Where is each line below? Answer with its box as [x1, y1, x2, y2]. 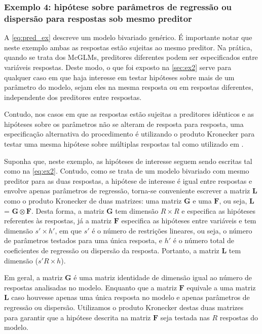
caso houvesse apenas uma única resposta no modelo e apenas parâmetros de [11, 292, 250, 303]
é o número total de [173, 235, 234, 246]
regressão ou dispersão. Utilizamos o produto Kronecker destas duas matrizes [4, 302, 244, 312]
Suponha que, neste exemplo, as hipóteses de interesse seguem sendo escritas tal [4, 155, 252, 166]
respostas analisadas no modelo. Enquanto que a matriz [4, 282, 177, 292]
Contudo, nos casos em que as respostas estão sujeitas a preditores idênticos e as [4, 109, 254, 119]
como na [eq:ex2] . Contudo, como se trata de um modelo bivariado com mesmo [4, 165, 249, 176]
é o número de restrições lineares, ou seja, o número [92, 225, 252, 236]
